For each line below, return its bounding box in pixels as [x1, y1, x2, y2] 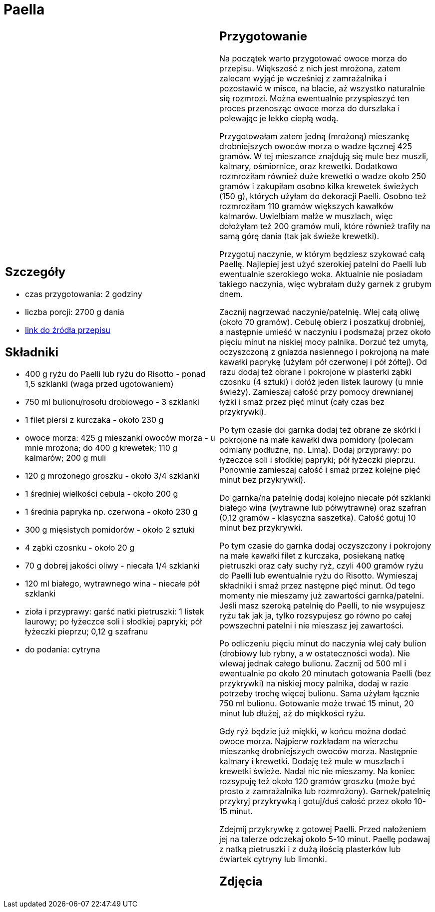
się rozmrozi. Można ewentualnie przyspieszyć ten [219, 93, 410, 103]
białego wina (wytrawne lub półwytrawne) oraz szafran [219, 502, 427, 513]
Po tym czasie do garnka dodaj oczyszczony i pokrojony [219, 540, 432, 551]
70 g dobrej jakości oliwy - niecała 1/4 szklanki [25, 561, 200, 571]
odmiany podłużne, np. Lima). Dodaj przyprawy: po [219, 444, 412, 455]
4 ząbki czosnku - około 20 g [25, 543, 134, 553]
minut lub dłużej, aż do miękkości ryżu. [219, 708, 366, 718]
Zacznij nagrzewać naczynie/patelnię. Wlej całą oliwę [219, 306, 420, 317]
